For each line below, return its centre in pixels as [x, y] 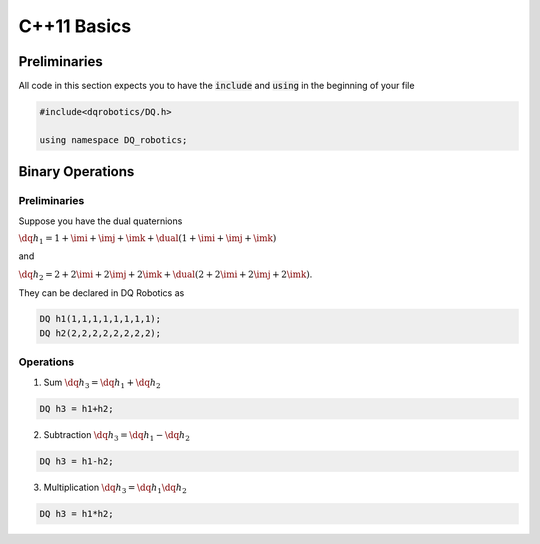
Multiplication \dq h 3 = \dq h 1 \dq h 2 [115, 488]
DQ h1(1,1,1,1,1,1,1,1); [100, 319]
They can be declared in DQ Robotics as [101, 292]
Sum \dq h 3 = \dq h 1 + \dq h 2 [102, 383]
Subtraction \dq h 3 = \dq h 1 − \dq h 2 [116, 435]
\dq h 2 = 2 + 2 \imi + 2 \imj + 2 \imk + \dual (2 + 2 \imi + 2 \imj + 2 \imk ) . [165, 275]
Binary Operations [76, 171]
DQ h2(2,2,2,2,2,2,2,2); [100, 333]
